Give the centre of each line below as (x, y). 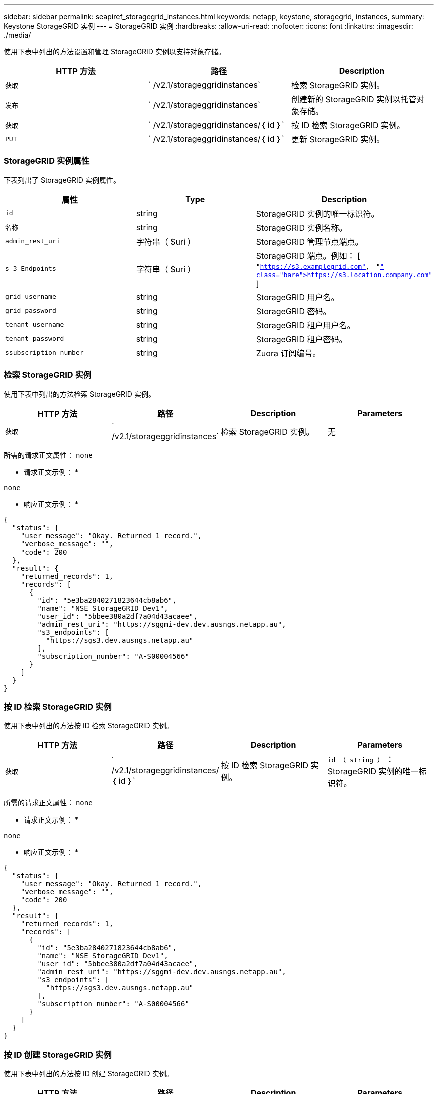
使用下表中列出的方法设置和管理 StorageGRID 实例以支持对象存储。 (115, 51)
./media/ (18, 35)
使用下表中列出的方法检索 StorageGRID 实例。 (80, 394)
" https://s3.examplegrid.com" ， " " (320, 266)
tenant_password (35, 339)
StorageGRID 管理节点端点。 (310, 242)
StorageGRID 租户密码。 (302, 339)
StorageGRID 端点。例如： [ (308, 256)
